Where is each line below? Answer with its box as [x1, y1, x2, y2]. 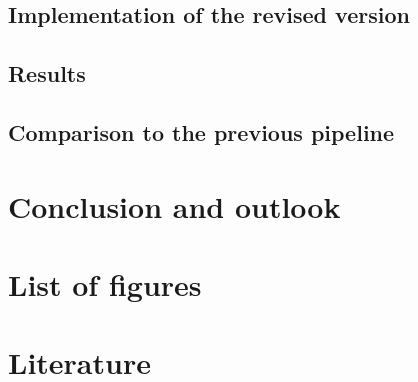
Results [8, 58, 86, 89]
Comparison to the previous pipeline [8, 116, 395, 147]
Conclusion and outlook [8, 185, 341, 226]
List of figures [8, 263, 202, 304]
